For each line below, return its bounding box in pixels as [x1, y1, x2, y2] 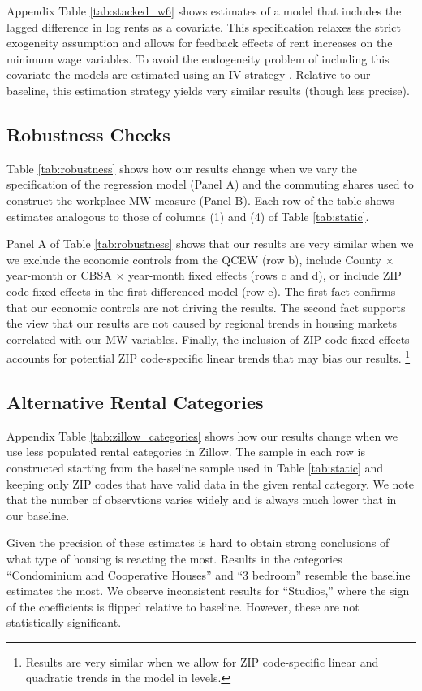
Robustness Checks [6, 121, 170, 146]
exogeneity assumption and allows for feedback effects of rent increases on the [6, 34, 393, 51]
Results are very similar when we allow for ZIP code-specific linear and [25, 653, 379, 670]
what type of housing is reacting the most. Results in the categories [6, 550, 342, 567]
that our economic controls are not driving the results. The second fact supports [6, 298, 406, 315]
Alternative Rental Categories [6, 389, 264, 414]
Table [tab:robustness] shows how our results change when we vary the [6, 159, 357, 176]
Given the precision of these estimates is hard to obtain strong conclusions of [6, 534, 390, 551]
